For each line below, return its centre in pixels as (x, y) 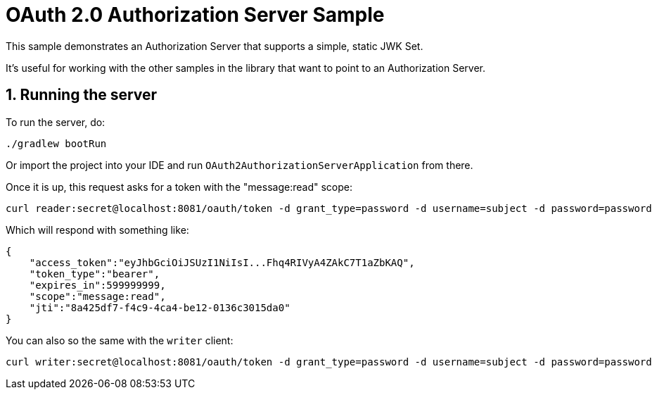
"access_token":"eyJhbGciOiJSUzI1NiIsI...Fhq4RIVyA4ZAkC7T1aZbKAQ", (222, 262)
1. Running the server (82, 95)
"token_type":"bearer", (95, 274)
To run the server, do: (56, 122)
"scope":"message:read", (97, 296)
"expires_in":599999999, (97, 285)
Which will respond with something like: (97, 230)
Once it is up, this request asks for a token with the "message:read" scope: (179, 187)
